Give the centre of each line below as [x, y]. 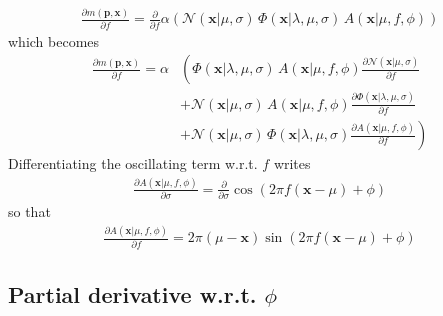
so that [29, 211]
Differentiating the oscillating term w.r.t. [133, 163]
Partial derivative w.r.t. [132, 293]
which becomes [54, 40]
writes [292, 163]
